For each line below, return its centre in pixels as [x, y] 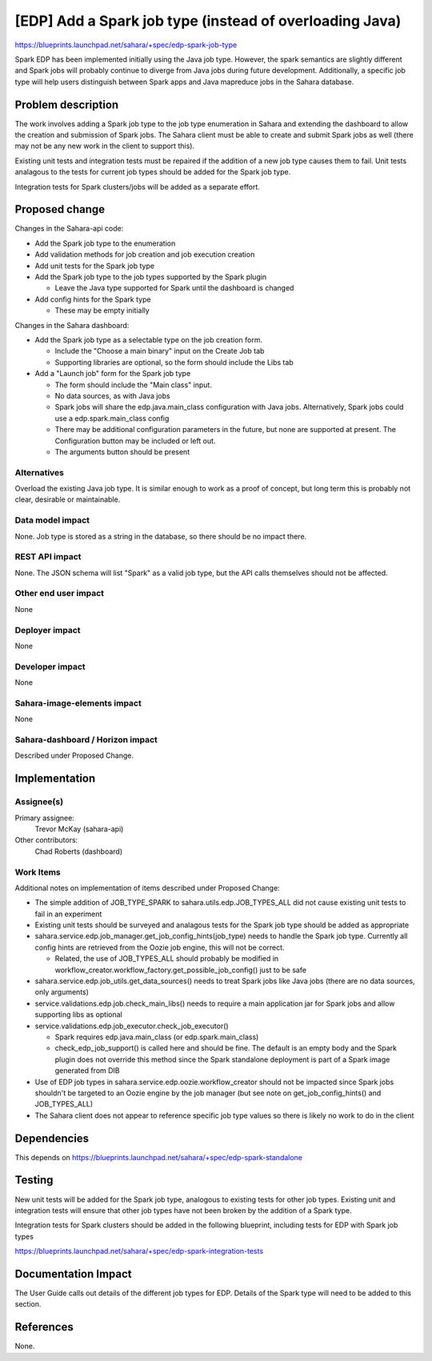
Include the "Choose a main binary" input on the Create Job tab [160, 351]
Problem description [67, 104]
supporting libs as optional [79, 1015]
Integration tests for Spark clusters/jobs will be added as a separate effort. [137, 186]
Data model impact [52, 520]
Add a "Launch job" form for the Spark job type [113, 374]
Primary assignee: [45, 818]
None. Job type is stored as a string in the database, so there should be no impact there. [161, 536]
